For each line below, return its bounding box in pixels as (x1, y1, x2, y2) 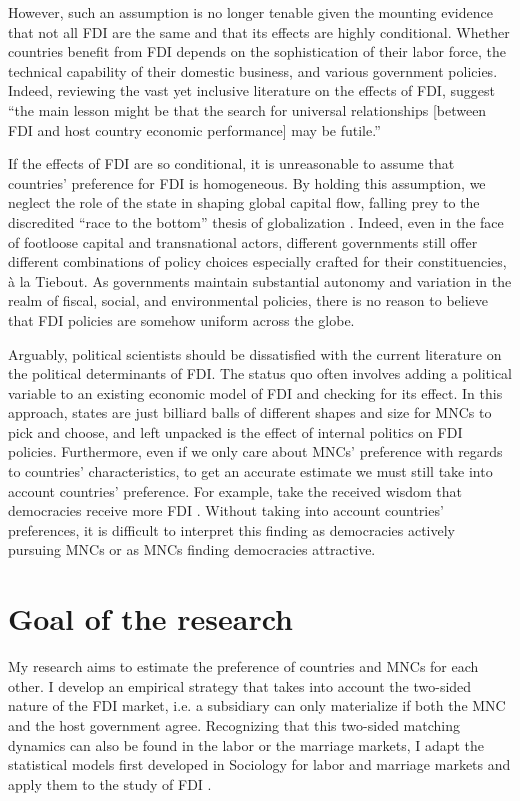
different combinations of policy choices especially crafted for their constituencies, (8, 251, 507, 272)
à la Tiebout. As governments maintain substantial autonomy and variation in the (8, 270, 512, 291)
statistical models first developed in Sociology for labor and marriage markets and (8, 754, 511, 775)
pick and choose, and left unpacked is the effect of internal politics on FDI (8, 421, 463, 442)
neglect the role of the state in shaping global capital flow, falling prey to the (8, 192, 480, 213)
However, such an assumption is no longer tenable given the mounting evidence (8, 2, 493, 22)
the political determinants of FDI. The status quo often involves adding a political (8, 363, 512, 384)
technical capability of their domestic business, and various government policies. (8, 60, 498, 81)
